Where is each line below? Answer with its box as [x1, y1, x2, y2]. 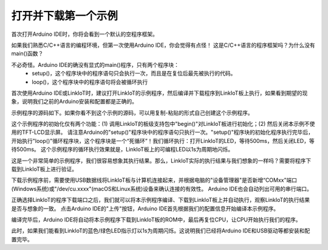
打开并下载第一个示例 [11, 9, 118, 23]
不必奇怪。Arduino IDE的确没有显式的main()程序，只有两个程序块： [11, 61, 179, 68]
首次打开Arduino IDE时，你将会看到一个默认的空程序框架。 [11, 30, 158, 38]
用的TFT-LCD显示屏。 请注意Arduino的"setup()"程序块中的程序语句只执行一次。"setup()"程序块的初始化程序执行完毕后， [11, 128, 314, 136]
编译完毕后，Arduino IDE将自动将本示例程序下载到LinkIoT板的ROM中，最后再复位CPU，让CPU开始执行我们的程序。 [11, 216, 301, 223]
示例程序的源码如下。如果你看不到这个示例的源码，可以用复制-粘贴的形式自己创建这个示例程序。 [11, 109, 253, 116]
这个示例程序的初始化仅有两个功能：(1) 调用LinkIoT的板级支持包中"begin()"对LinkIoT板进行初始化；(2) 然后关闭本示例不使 [11, 120, 315, 128]
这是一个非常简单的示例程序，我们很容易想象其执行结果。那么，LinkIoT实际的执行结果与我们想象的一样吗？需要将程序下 [11, 157, 312, 164]
